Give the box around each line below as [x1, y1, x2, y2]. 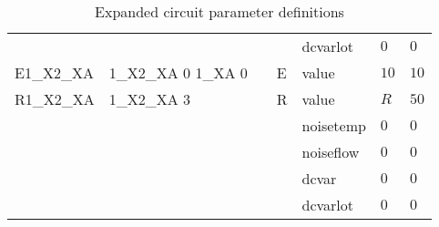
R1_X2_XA [15, 88, 95, 109]
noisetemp [301, 115, 366, 136]
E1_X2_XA [15, 62, 94, 83]
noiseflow [301, 141, 360, 162]
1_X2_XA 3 [108, 88, 191, 109]
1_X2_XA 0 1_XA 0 [108, 62, 248, 83]
